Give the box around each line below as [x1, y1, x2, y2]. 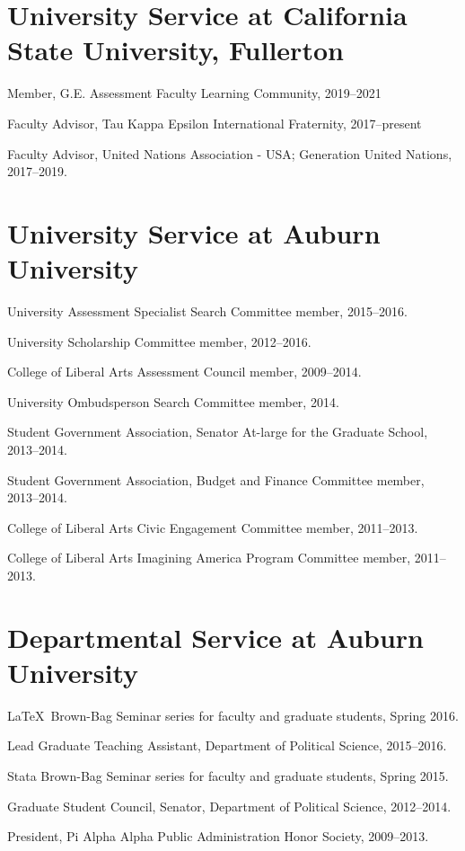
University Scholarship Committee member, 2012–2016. [7, 332, 311, 350]
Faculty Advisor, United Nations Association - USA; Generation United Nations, [7, 144, 452, 163]
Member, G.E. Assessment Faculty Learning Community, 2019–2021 [7, 84, 382, 102]
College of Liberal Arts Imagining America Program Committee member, [7, 548, 411, 567]
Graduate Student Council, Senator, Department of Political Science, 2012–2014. [7, 796, 452, 815]
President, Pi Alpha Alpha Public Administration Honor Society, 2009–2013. [7, 827, 429, 846]
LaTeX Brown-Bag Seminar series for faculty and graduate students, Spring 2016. [7, 705, 459, 724]
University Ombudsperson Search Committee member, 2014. [7, 392, 339, 411]
